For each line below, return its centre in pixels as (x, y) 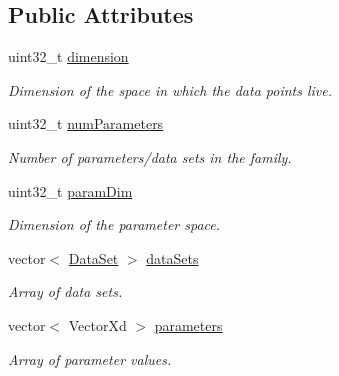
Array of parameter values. (90, 358)
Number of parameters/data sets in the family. (150, 156)
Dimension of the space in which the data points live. (170, 89)
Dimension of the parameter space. (114, 224)
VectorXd (97, 324)
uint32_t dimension (68, 56)
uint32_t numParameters (86, 123)
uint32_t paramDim (70, 190)
